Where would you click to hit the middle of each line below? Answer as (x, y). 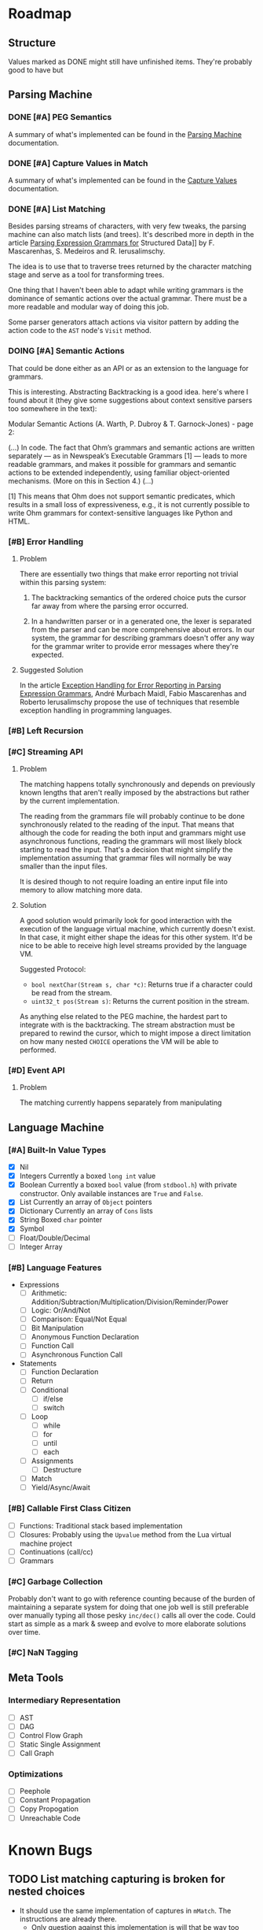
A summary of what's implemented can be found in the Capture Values (123, 180)
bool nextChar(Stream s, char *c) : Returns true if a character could (142, 984)
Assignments (52, 1461)
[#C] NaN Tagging (43, 1653)
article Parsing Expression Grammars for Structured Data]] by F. (111, 243)
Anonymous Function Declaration (85, 1337)
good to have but (36, 70)
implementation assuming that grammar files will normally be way (125, 858)
